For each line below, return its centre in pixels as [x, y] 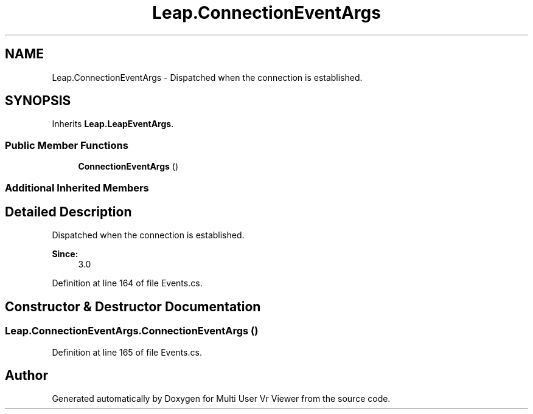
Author [26, 376]
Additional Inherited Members [77, 188]
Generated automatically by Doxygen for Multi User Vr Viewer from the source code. [221, 399]
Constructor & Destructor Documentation [133, 306]
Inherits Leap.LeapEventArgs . [113, 124]
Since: [65, 254]
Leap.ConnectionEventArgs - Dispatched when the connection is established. [207, 77]
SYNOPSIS [38, 101]
